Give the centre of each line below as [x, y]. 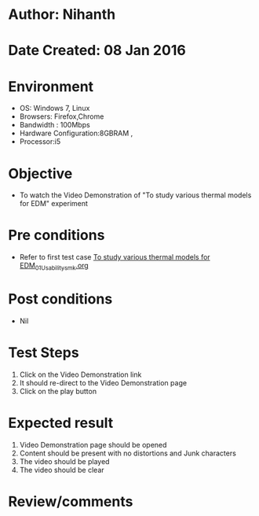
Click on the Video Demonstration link [80, 374]
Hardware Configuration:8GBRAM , [76, 133]
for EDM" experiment [54, 204]
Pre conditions [57, 236]
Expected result [61, 423]
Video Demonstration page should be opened [93, 444]
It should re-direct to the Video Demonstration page [103, 382]
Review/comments [71, 501]
